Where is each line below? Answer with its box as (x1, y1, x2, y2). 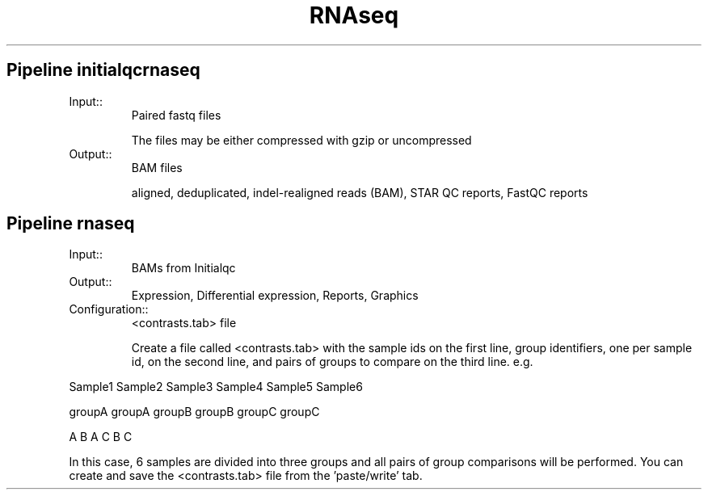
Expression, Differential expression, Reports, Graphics (131, 288, 419, 303)
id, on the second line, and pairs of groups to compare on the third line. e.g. (131, 355, 533, 369)
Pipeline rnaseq (6, 213, 135, 234)
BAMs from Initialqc (131, 261, 236, 275)
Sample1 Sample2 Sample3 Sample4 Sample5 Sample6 (69, 380, 363, 394)
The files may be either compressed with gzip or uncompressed (131, 132, 472, 147)
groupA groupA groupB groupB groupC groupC (69, 405, 320, 419)
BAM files (131, 160, 183, 174)
